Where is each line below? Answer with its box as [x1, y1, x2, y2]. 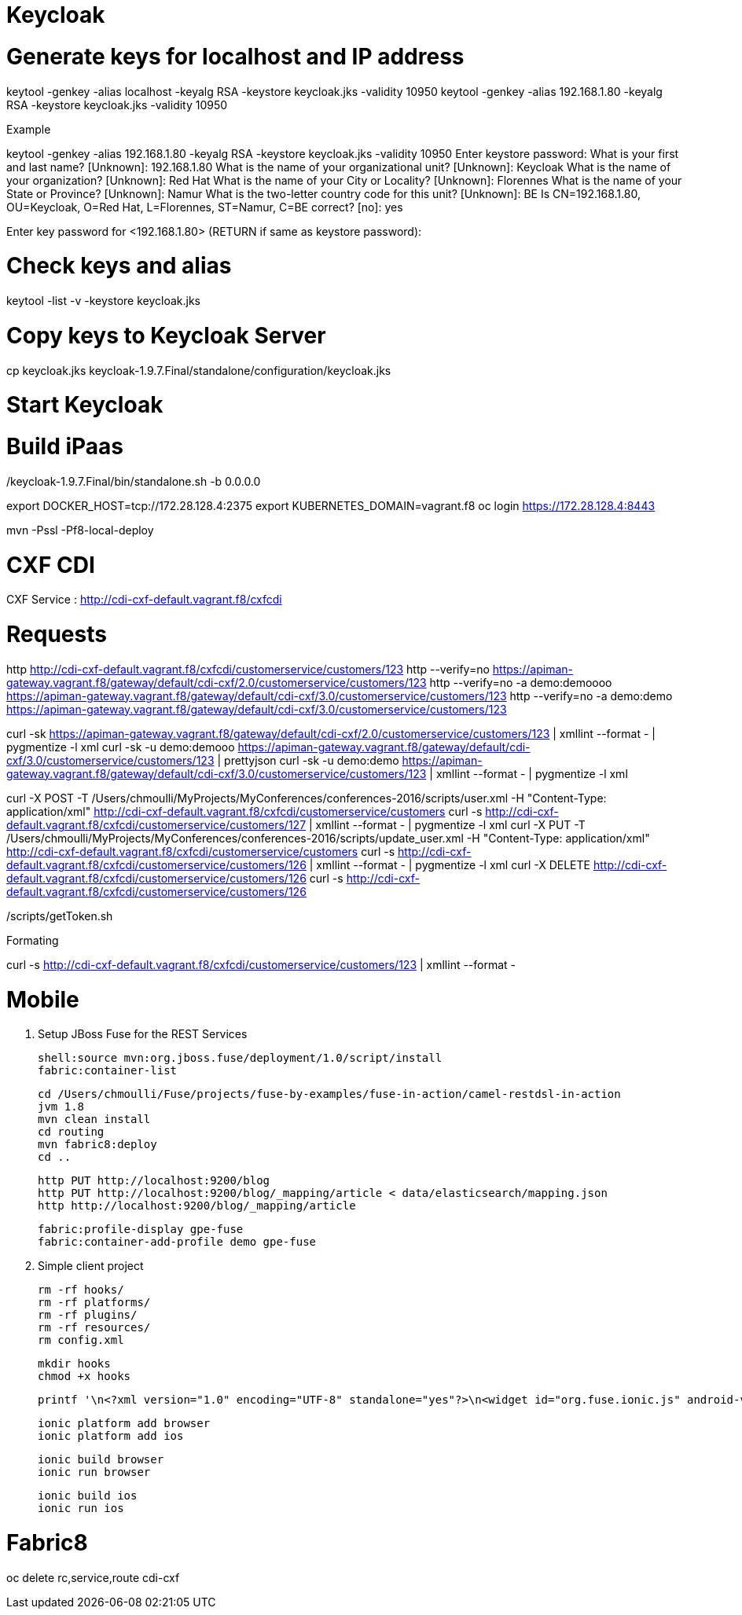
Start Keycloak [6, 391, 163, 419]
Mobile [6, 986, 79, 1013]
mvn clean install [38, 1113, 151, 1126]
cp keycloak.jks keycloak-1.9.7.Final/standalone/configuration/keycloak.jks [6, 363, 391, 377]
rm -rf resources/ [38, 1321, 151, 1334]
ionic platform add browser [38, 1417, 211, 1430]
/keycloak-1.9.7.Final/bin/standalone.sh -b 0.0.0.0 [6, 474, 261, 488]
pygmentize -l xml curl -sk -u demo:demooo [6, 740, 235, 754]
